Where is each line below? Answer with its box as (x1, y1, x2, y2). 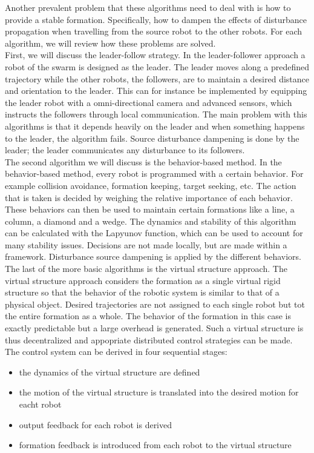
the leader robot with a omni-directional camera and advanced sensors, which (5, 96, 292, 108)
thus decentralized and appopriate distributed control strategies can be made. (5, 333, 293, 346)
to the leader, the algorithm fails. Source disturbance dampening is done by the (5, 131, 299, 144)
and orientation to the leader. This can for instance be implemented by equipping (5, 84, 307, 97)
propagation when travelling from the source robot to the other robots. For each (5, 25, 303, 38)
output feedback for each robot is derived (19, 418, 172, 431)
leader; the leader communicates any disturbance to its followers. (5, 144, 245, 156)
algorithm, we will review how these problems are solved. (5, 36, 216, 49)
